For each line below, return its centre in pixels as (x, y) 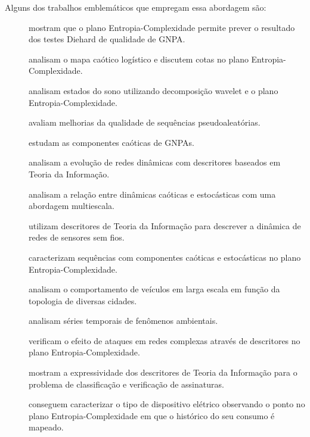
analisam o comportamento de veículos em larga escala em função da (154, 289)
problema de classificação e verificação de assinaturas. (126, 384)
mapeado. (46, 427)
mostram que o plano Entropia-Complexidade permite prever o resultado (162, 27)
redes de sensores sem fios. (77, 237)
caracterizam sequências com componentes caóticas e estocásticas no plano (165, 257)
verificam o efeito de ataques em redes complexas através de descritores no (165, 340)
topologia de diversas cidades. (83, 300)
